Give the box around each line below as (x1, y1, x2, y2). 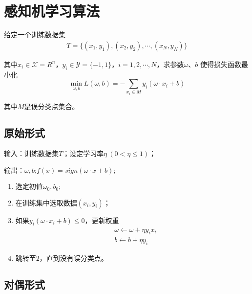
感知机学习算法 (4, 1, 100, 21)
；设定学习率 (63, 148, 104, 158)
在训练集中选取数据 (15, 197, 77, 207)
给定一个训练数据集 (4, 29, 65, 40)
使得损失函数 (200, 59, 241, 69)
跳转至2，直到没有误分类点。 (15, 253, 108, 263)
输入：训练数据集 (4, 148, 59, 158)
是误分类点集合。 (24, 101, 79, 112)
